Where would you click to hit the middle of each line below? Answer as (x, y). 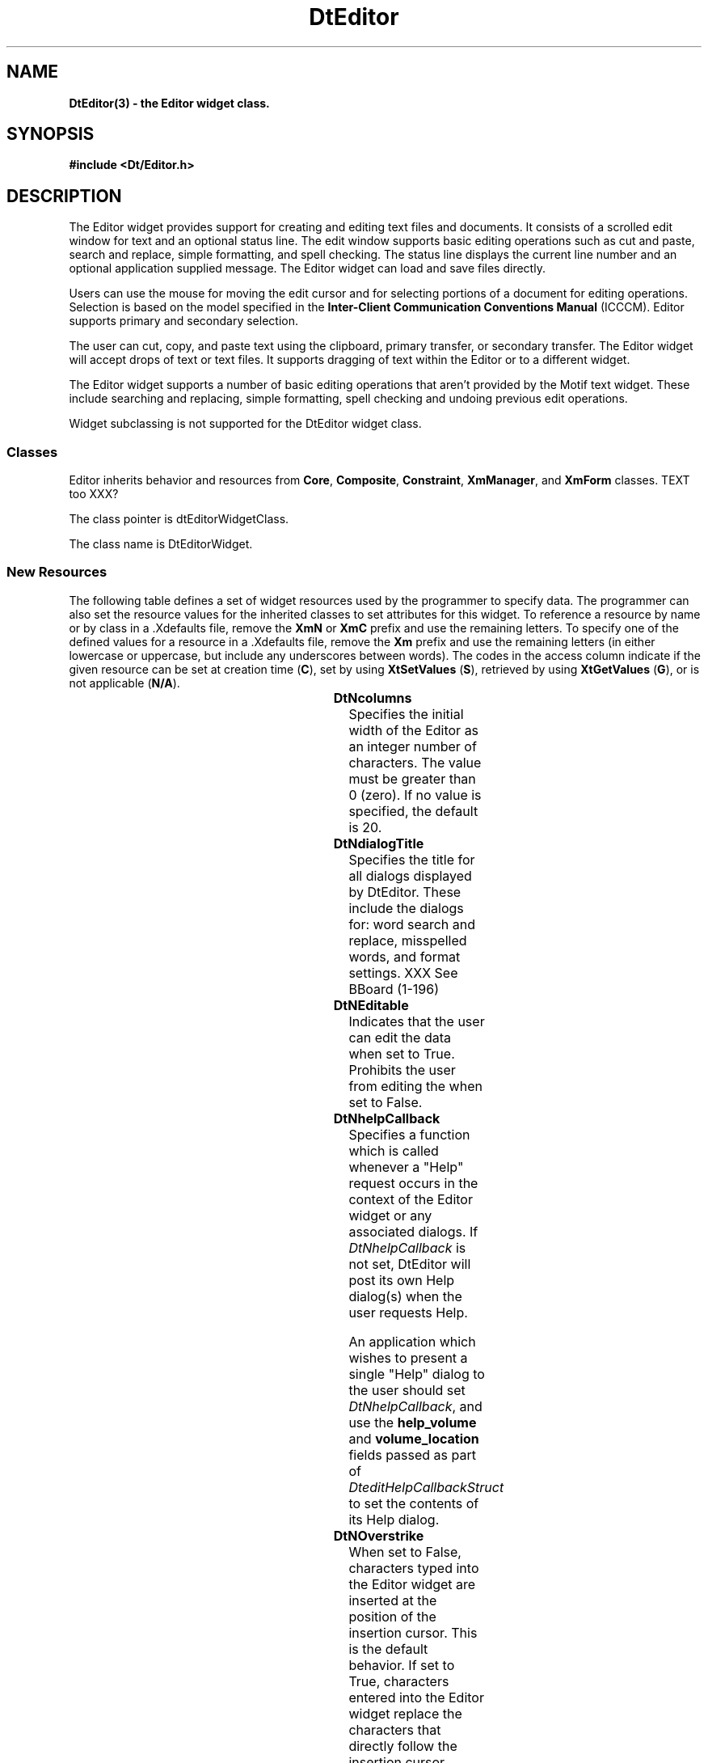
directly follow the (403, 1746)
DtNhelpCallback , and (415, 1406)
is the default (388, 1649)
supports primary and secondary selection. (184, 321)
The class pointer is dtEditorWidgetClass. (179, 519)
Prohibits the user (402, 1070)
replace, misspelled (408, 940)
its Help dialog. (394, 1519)
